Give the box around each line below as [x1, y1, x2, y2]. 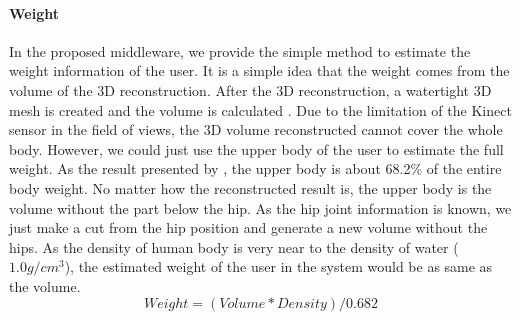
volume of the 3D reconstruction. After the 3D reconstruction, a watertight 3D [9, 79, 492, 100]
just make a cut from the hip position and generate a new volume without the [9, 217, 488, 238]
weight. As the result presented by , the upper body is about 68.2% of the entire [9, 158, 502, 179]
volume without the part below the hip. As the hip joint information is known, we [9, 197, 512, 218]
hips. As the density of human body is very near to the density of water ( [9, 236, 459, 257]
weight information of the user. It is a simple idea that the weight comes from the [9, 60, 510, 81]
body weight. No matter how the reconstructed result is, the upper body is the [9, 177, 492, 198]
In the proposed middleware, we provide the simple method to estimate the [9, 40, 471, 61]
